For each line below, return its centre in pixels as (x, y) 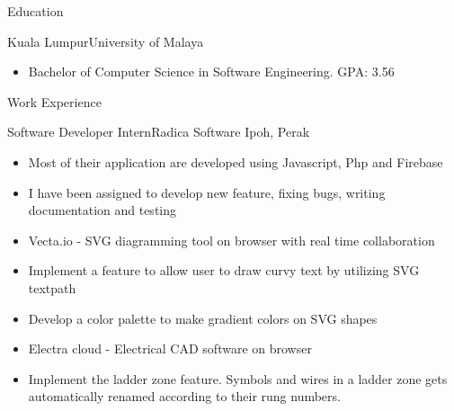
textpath (52, 287)
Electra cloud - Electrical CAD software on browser (170, 348)
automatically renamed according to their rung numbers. (184, 396)
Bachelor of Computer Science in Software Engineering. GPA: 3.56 (211, 71)
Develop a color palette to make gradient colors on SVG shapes (203, 318)
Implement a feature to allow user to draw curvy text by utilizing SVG (224, 270)
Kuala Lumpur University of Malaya (106, 41)
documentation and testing (102, 210)
